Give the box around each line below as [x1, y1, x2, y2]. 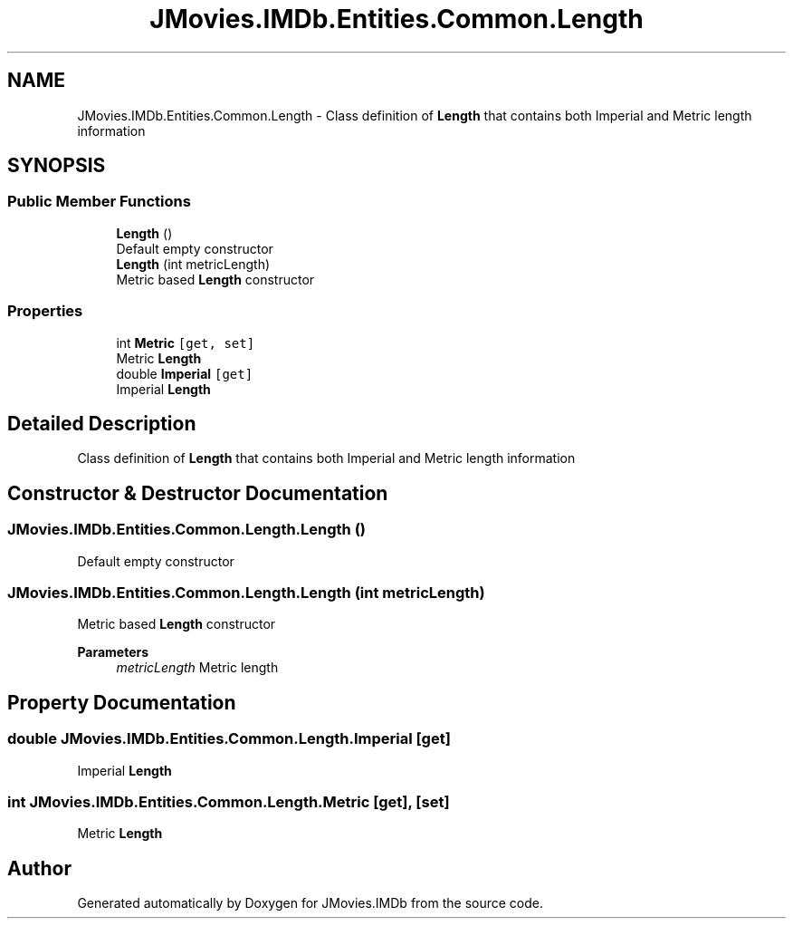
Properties [7, 302, 83, 321]
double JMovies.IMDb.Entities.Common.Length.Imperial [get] [7, 729, 451, 748]
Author [7, 856, 72, 880]
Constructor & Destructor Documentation [7, 481, 388, 505]
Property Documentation [7, 690, 236, 714]
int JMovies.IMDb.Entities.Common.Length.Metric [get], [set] [7, 792, 450, 811]
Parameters [77, 644, 149, 661]
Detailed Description [7, 411, 196, 435]
